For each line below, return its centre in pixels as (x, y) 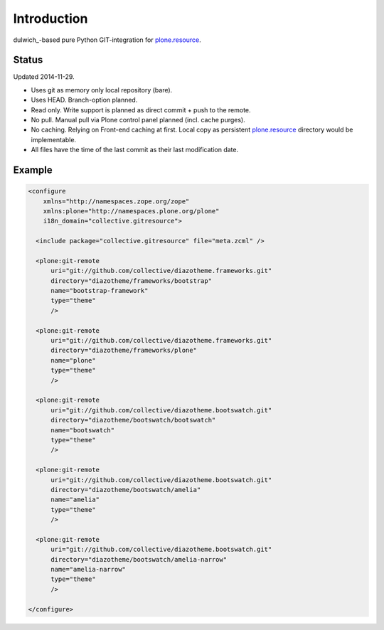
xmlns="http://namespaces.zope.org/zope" (116, 201)
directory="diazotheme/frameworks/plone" (124, 351)
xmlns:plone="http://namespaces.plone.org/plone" (131, 211)
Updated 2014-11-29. (44, 77)
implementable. (54, 139)
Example (33, 170)
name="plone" (73, 360)
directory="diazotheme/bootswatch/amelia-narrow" (139, 559)
